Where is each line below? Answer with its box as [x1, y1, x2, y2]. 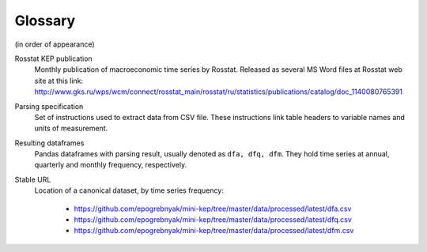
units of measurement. [34, 123, 108, 134]
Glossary [14, 12, 76, 29]
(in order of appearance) [14, 39, 95, 49]
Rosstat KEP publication [14, 54, 93, 63]
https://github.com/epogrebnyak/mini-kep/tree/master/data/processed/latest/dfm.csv [74, 226, 354, 235]
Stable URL [14, 175, 51, 184]
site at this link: [34, 76, 84, 85]
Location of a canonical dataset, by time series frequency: [34, 186, 225, 195]
